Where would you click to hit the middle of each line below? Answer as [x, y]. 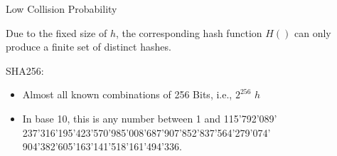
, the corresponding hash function [189, 32]
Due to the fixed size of [57, 32]
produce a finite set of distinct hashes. [89, 47]
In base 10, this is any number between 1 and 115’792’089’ [150, 118]
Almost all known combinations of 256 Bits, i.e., [127, 94]
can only [312, 32]
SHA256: [25, 70]
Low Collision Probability [61, 9]
